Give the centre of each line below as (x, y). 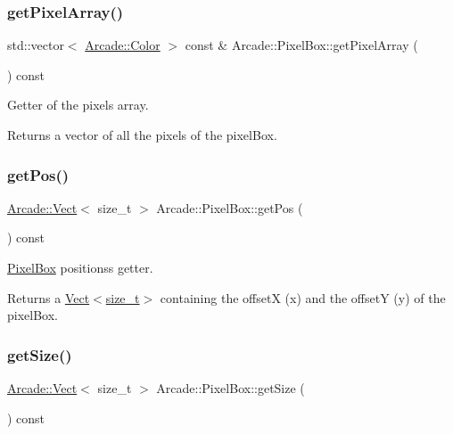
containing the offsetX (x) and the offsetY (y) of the (303, 297)
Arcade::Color (123, 45)
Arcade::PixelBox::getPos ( (230, 207)
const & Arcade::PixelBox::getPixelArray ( (301, 45)
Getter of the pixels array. (78, 105)
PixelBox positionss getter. (80, 267)
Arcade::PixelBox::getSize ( (231, 388)
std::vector (36, 45)
